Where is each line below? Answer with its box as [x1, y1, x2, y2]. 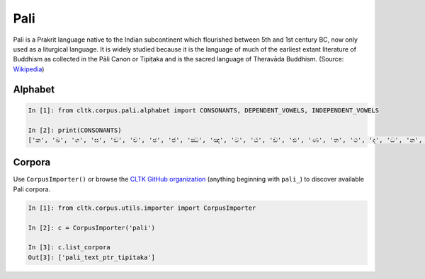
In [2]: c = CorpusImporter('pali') [28, 223, 156, 232]
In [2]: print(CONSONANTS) [28, 126, 122, 134]
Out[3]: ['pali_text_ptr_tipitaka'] [28, 253, 156, 261]
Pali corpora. [13, 184, 51, 194]
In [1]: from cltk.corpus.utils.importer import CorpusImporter [28, 203, 256, 212]
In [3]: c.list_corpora [28, 244, 111, 251]
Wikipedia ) [13, 64, 45, 73]
